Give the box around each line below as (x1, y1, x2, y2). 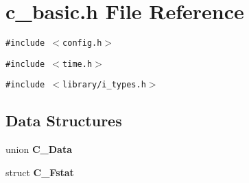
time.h (62, 59, 93, 69)
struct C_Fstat (5, 165, 74, 179)
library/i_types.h (62, 80, 146, 90)
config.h (62, 38, 102, 48)
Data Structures (5, 110, 122, 131)
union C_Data (5, 142, 72, 156)
